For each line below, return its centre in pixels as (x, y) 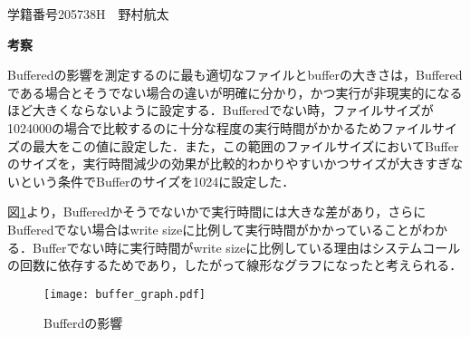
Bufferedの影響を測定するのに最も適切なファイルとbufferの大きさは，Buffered (235, 75)
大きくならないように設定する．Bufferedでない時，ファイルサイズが (233, 110)
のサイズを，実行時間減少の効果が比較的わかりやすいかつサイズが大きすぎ (229, 164)
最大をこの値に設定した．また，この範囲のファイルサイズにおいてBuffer (245, 145)
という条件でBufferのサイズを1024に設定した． (157, 181)
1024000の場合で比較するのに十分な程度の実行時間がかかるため (194, 127)
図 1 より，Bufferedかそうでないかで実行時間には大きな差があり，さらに (217, 212)
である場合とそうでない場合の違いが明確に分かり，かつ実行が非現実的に (222, 92)
